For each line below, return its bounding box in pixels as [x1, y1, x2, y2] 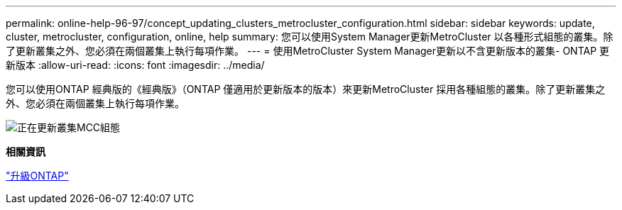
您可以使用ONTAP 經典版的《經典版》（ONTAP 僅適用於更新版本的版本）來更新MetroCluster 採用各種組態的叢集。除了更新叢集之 [6, 83, 606, 95]
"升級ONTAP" [6, 170, 69, 182]
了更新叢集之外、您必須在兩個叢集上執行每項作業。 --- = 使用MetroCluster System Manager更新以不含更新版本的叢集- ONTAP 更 [6, 45, 610, 57]
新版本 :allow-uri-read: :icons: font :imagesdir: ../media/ [6, 59, 265, 71]
